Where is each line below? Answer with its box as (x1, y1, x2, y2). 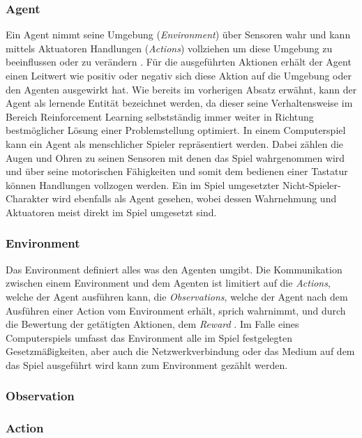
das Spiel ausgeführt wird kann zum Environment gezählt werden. (6, 357, 288, 372)
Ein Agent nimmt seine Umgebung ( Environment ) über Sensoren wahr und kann (6, 27, 351, 42)
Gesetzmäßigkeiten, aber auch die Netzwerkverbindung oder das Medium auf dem (6, 344, 355, 358)
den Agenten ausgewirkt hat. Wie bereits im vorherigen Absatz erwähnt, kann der (6, 82, 357, 96)
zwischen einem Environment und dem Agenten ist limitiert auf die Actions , (6, 275, 331, 290)
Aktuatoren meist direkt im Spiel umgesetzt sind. (6, 204, 217, 219)
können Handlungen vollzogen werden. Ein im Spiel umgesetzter (6, 177, 280, 192)
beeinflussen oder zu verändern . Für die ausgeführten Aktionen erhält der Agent (6, 54, 352, 69)
